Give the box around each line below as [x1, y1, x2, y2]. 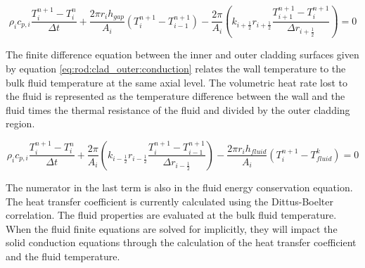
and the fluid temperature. [6, 248, 120, 263]
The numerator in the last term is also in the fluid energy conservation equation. [6, 179, 353, 194]
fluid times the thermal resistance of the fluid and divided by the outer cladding [6, 102, 350, 117]
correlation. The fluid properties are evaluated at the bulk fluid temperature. [6, 208, 337, 222]
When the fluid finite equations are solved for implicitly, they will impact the [6, 221, 338, 236]
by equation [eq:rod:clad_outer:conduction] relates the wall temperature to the [6, 61, 346, 75]
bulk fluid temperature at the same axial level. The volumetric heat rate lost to [6, 75, 348, 89]
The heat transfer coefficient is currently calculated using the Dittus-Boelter [6, 193, 333, 208]
